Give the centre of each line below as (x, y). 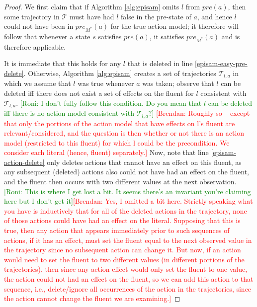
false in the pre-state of (156, 16)
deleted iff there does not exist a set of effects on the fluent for (99, 93)
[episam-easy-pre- (221, 63)
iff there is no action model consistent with (69, 113)
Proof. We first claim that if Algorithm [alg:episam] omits (92, 6)
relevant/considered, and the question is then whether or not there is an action (124, 133)
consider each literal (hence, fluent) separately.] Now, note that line (106, 152)
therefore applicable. (35, 46)
